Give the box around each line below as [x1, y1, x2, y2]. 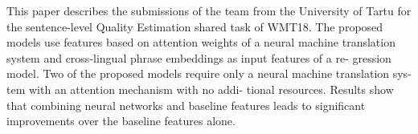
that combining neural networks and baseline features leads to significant [6, 96, 366, 113]
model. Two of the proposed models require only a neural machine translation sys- [6, 65, 412, 82]
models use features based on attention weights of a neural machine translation [6, 34, 395, 51]
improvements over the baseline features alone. [6, 112, 236, 129]
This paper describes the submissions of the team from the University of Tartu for [6, 2, 412, 18]
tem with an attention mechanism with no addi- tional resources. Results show [6, 80, 394, 97]
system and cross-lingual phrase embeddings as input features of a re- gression [6, 49, 391, 66]
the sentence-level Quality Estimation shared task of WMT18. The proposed [6, 18, 383, 35]
